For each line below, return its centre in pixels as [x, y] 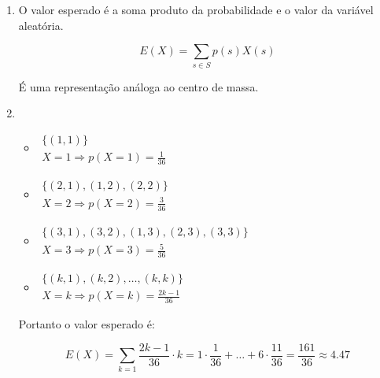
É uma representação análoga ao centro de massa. [138, 86]
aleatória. [41, 25]
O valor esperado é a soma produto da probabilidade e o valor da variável [196, 9]
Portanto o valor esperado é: [87, 324]
